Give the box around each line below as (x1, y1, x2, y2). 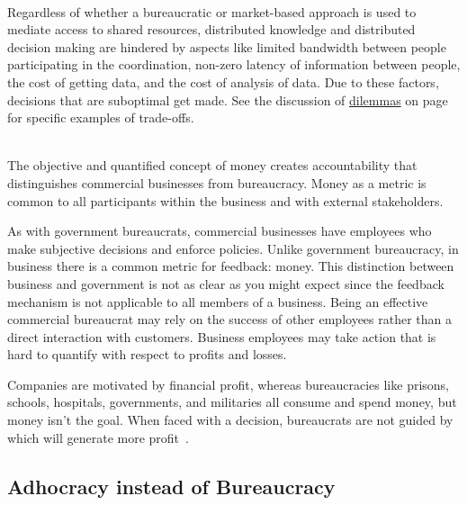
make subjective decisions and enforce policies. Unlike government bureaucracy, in (7, 239, 459, 257)
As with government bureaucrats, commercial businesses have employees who (7, 221, 432, 240)
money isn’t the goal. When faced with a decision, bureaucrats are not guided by (7, 410, 454, 429)
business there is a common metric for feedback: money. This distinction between (7, 257, 454, 275)
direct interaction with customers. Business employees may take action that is (7, 327, 436, 346)
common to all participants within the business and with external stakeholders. (7, 191, 444, 210)
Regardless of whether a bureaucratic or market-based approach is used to (7, 2, 417, 21)
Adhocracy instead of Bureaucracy (7, 472, 336, 500)
